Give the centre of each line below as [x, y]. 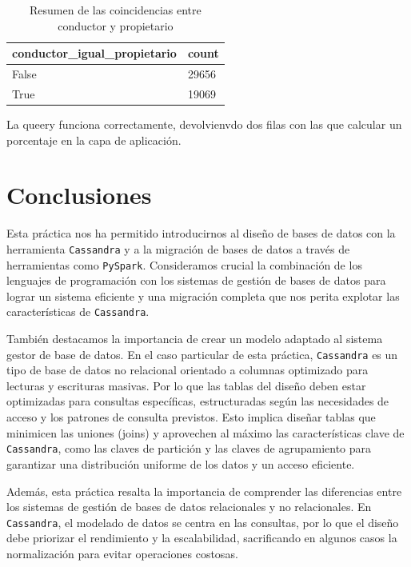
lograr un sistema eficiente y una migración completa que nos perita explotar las [203, 295]
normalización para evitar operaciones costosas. [122, 553]
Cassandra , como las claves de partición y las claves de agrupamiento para [189, 448]
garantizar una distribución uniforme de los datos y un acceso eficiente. [181, 463]
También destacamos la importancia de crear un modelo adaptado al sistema [195, 339]
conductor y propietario [116, 25]
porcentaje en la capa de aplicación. [94, 140]
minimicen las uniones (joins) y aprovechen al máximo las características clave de [205, 432]
